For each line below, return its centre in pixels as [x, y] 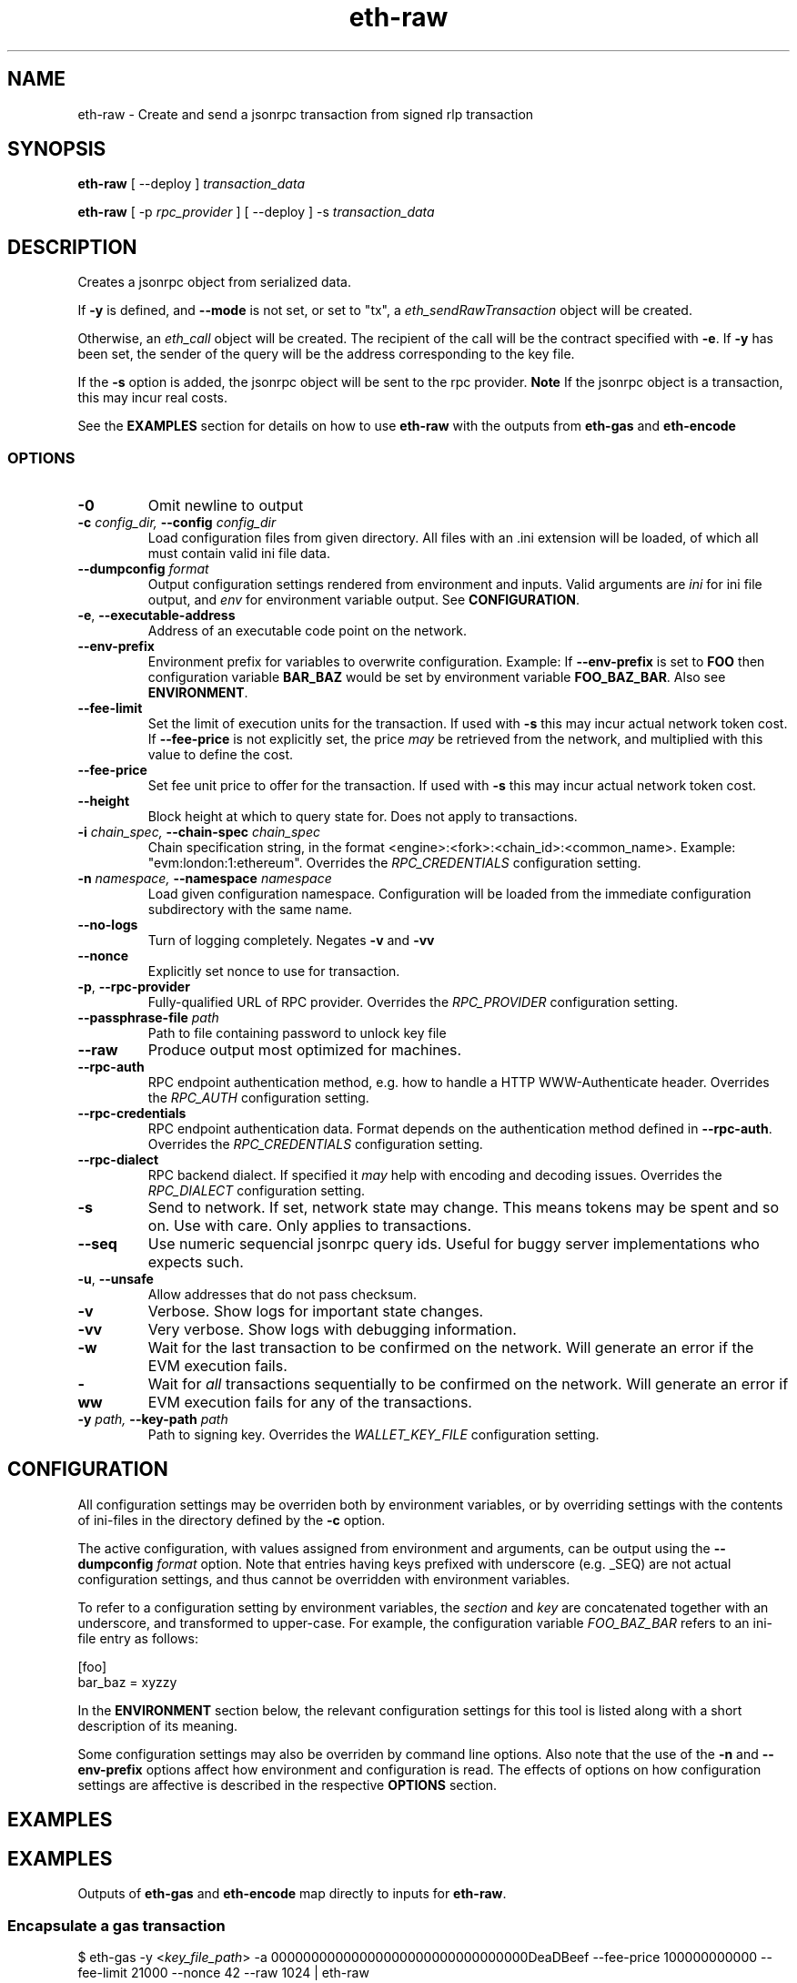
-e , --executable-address [156, 615]
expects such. [196, 1262]
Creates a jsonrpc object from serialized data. [215, 282]
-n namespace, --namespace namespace [205, 879]
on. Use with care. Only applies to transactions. [310, 1226]
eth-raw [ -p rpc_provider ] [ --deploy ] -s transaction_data [256, 212]
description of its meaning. [158, 1725]
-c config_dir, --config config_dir [177, 523]
